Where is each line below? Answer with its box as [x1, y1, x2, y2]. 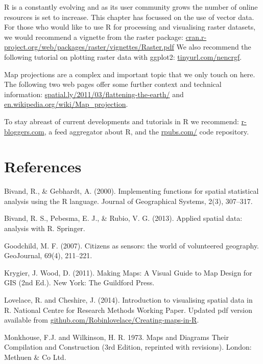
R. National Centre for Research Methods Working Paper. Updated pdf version [4, 304, 253, 315]
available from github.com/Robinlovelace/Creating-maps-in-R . [4, 314, 199, 325]
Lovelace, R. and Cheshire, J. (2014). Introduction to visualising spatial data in [4, 294, 253, 305]
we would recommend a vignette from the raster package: [4, 31, 183, 42]
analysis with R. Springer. [4, 223, 85, 234]
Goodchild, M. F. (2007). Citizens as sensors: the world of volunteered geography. [4, 240, 259, 251]
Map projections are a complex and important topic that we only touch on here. [4, 69, 255, 79]
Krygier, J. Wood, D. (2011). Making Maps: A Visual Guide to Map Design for [4, 267, 252, 278]
